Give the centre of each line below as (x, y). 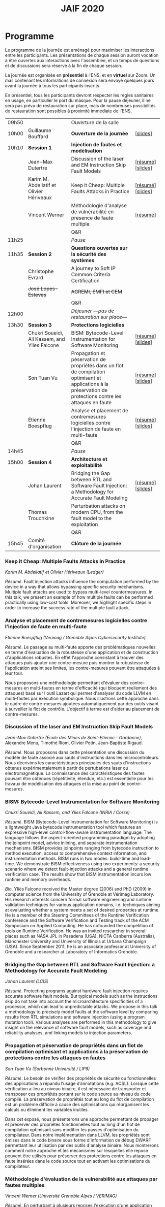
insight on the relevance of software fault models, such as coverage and (78, 1028)
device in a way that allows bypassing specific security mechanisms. (75, 587)
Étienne (37, 420)
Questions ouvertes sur (99, 248)
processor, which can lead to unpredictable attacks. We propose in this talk (81, 1007)
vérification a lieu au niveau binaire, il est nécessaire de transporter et (76, 1088)
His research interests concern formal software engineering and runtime (78, 900)
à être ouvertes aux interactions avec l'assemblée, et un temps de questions (82, 60)
